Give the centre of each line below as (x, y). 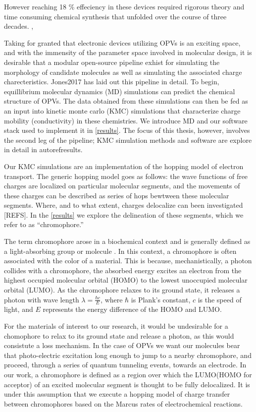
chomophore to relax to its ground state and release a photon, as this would (119, 335)
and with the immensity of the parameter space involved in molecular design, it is (128, 52)
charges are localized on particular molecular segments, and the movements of (122, 186)
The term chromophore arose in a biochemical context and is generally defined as (127, 241)
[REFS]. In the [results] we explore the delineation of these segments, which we (124, 214)
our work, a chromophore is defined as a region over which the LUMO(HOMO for (128, 375)
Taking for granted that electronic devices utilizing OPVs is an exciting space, (122, 42)
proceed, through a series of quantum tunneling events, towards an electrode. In (125, 365)
